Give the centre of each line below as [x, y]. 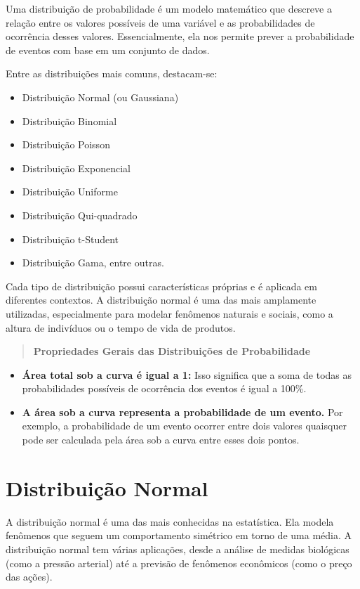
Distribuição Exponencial [76, 168]
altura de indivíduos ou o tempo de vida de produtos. [121, 327]
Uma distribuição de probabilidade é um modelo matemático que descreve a [169, 8]
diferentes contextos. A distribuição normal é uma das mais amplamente [161, 300]
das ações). [29, 577]
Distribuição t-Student [71, 239]
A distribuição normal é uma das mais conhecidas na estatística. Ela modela [170, 521]
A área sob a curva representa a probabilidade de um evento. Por [182, 412]
